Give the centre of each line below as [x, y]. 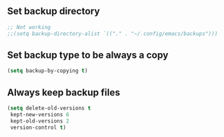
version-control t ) [38, 127]
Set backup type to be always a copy [88, 55]
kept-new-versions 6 [40, 114]
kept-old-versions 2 [40, 121]
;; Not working [29, 27]
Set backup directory [54, 11]
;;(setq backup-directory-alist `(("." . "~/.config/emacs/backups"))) [112, 34]
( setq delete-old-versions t [49, 108]
